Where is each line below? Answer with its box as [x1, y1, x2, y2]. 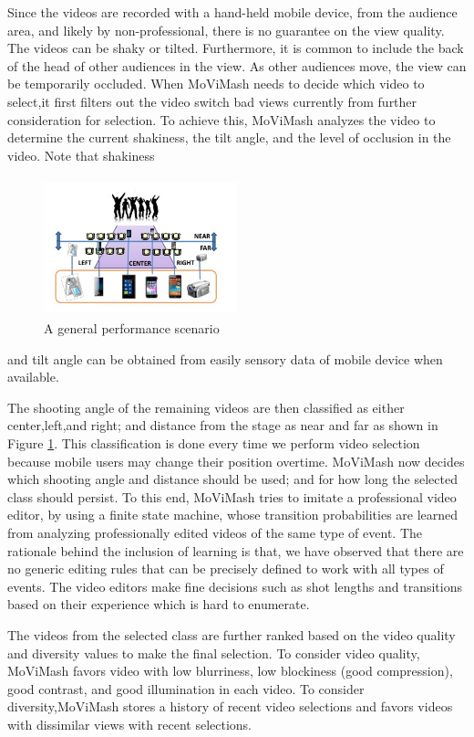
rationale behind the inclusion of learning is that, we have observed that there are [7, 541, 464, 560]
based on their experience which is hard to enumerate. [7, 595, 310, 614]
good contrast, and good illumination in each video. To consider [7, 679, 365, 698]
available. [7, 367, 59, 386]
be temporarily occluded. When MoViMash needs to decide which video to [7, 74, 425, 93]
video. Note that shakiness [7, 145, 155, 164]
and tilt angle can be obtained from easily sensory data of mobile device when [7, 349, 443, 368]
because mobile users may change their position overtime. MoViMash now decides [7, 451, 465, 470]
